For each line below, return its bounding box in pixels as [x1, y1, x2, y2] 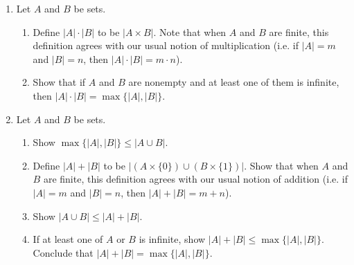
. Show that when [244, 158, 319, 172]
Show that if [33, 75, 86, 89]
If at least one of [33, 232, 103, 246]
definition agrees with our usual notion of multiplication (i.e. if [33, 38, 299, 53]
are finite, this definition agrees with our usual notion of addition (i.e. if [43, 172, 348, 186]
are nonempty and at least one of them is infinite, [128, 75, 339, 89]
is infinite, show [139, 232, 206, 246]
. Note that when [153, 24, 227, 39]
